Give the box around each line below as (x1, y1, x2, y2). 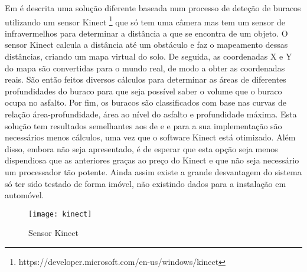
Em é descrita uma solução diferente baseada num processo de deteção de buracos (5, 2, 301, 14)
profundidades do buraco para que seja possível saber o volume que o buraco (5, 84, 282, 97)
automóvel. (5, 189, 44, 201)
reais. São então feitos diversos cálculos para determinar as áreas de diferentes (5, 73, 286, 86)
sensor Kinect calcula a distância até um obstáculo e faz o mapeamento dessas (5, 38, 288, 51)
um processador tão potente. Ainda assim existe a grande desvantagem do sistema (5, 165, 302, 178)
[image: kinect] (28, 209, 92, 218)
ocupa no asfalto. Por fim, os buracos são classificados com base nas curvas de (5, 96, 287, 109)
